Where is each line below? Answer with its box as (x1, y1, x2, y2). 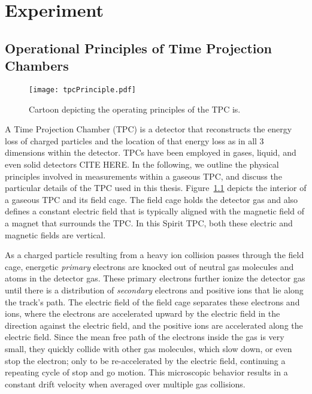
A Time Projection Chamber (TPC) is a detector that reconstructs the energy (5, 123, 292, 135)
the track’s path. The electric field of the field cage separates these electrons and (5, 295, 300, 308)
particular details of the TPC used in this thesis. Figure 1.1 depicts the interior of (5, 181, 307, 194)
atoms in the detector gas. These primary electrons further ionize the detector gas (5, 272, 305, 284)
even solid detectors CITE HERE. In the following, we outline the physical (5, 158, 279, 170)
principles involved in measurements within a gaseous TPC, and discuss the (5, 169, 282, 182)
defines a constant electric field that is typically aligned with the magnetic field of (5, 205, 304, 217)
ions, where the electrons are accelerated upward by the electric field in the (5, 307, 280, 320)
